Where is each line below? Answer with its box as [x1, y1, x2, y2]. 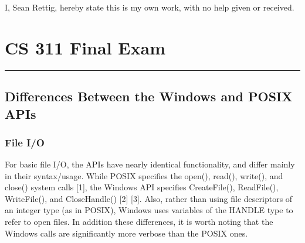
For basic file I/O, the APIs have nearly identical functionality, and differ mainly [5, 158, 295, 170]
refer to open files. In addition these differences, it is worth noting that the [5, 215, 273, 228]
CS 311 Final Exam [5, 35, 165, 59]
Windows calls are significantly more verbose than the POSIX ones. [5, 227, 248, 239]
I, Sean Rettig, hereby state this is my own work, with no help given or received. [5, 1, 294, 13]
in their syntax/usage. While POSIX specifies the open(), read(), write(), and [5, 169, 283, 182]
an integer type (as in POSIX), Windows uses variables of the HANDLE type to [5, 204, 293, 216]
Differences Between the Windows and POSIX [5, 87, 293, 105]
